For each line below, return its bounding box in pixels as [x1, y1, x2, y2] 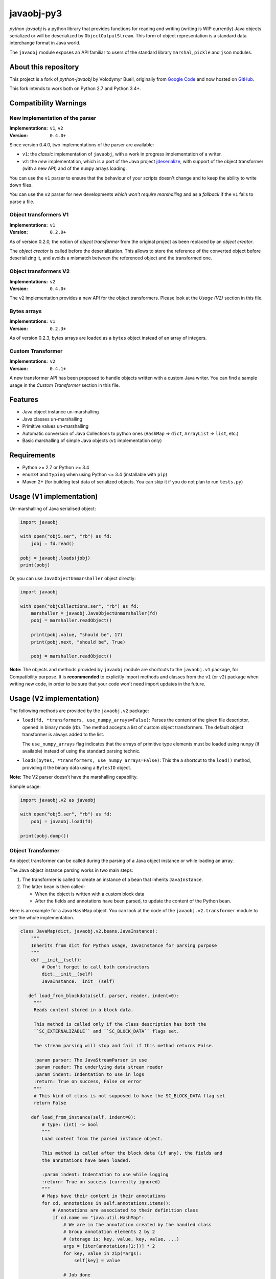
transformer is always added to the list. [22, 732, 105, 738]
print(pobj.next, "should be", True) [31, 639, 126, 645]
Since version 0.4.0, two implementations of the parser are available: [9, 141, 154, 148]
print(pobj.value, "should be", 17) [31, 632, 123, 638]
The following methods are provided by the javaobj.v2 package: [9, 708, 149, 714]
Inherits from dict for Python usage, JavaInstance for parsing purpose [31, 942, 217, 949]
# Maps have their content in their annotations [41, 1193, 166, 1199]
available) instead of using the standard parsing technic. [22, 748, 141, 754]
